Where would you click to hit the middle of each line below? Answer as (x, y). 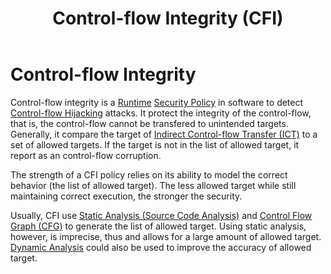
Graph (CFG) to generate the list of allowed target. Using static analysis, (158, 226)
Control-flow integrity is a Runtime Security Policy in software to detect (157, 102)
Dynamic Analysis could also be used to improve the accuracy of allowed (161, 247)
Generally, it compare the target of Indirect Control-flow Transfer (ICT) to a (164, 134)
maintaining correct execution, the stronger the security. (126, 196)
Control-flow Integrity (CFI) (168, 18)
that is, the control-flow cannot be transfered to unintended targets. (149, 123)
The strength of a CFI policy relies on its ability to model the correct (149, 174)
